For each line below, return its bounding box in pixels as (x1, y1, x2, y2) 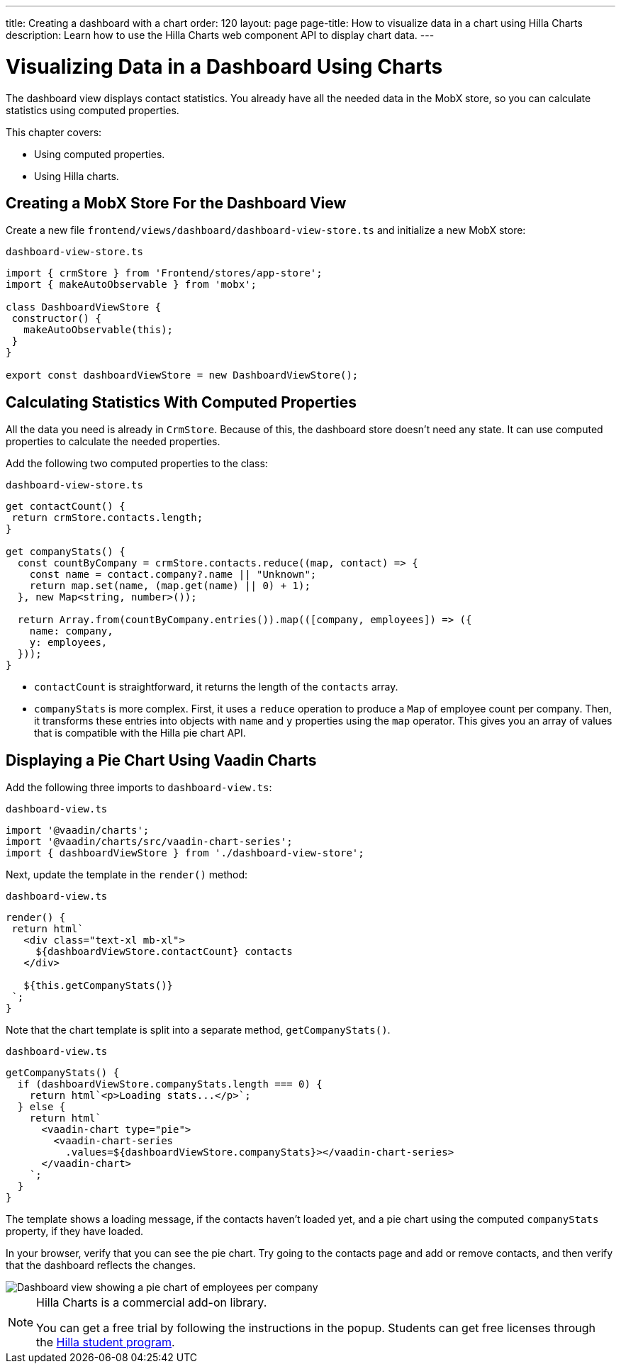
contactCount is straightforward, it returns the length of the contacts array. (34, 681, 398, 693)
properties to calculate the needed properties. (6, 435, 220, 448)
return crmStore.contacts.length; (11, 512, 203, 524)
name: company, (29, 625, 113, 637)
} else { (17, 1101, 66, 1113)
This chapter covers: (6, 125, 102, 138)
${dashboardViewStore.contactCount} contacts (35, 946, 293, 958)
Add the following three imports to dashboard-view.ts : (6, 781, 272, 794)
